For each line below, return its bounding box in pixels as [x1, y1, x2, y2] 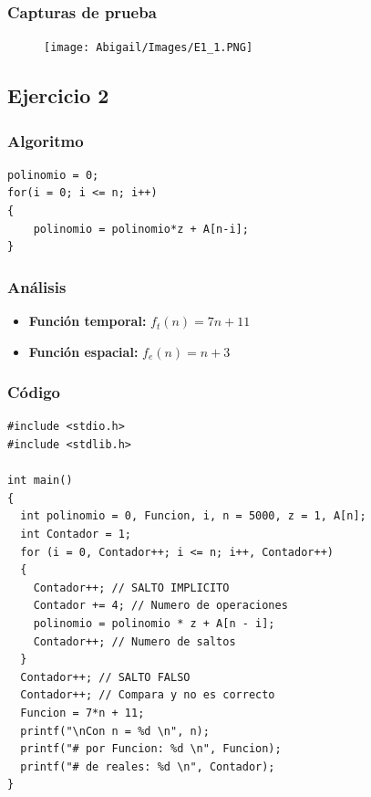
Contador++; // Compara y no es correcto [20, 688, 275, 702]
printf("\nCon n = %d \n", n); [20, 724, 210, 738]
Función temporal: [28, 311, 147, 330]
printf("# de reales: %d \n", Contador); [20, 760, 275, 773]
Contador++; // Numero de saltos [33, 634, 236, 648]
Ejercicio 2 [7, 81, 109, 110]
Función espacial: [28, 341, 139, 361]
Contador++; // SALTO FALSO [20, 670, 191, 684]
